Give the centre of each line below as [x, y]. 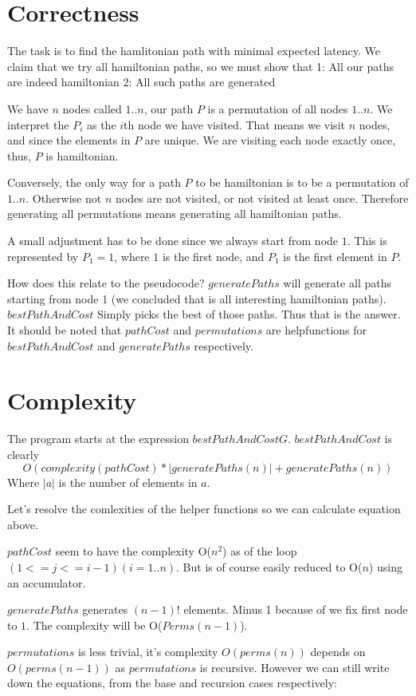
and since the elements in [69, 140]
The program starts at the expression [98, 439]
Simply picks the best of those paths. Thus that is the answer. [249, 314]
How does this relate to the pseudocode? [106, 283]
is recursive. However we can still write [294, 667]
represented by [43, 256]
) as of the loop [260, 551]
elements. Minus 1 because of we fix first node [296, 609]
